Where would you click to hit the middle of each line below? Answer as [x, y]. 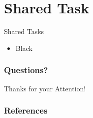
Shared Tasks [24, 31]
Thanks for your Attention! [45, 88]
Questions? [26, 70]
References [26, 110]
